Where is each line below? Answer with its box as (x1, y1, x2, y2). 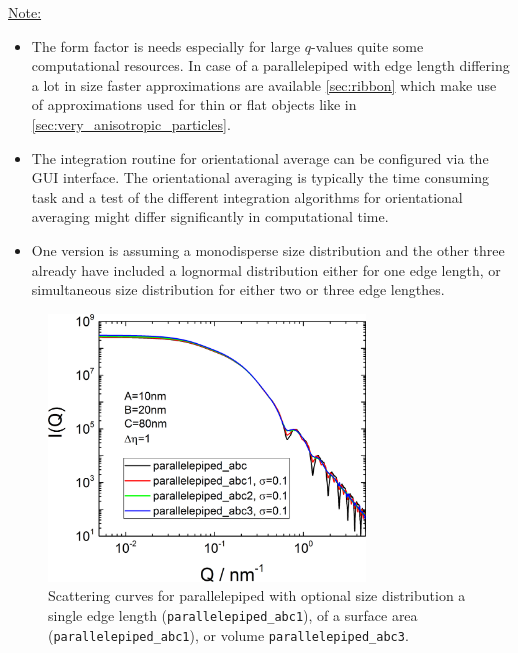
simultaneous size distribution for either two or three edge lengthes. (31, 279, 445, 300)
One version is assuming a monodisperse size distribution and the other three (31, 239, 505, 260)
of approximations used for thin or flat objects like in (31, 94, 357, 115)
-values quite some (311, 35, 424, 56)
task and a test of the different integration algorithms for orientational (31, 186, 463, 207)
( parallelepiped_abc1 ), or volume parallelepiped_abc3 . (48, 624, 409, 645)
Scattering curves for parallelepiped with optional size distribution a (48, 585, 466, 606)
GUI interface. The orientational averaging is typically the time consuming (31, 167, 490, 188)
